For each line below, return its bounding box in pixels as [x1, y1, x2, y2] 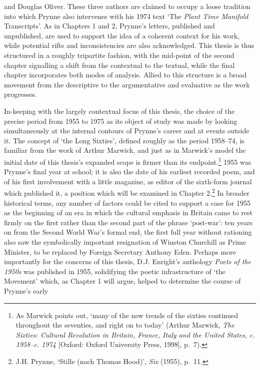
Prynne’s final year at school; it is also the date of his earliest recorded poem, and [4, 166, 255, 177]
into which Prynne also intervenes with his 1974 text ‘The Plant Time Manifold [4, 10, 248, 21]
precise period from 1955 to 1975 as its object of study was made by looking [4, 115, 237, 126]
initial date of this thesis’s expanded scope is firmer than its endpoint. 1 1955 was [4, 155, 251, 167]
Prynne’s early [4, 285, 48, 296]
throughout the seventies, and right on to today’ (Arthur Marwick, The [15, 320, 234, 330]
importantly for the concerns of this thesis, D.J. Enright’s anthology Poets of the [4, 256, 251, 267]
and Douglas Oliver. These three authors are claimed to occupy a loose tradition [4, 1, 250, 11]
